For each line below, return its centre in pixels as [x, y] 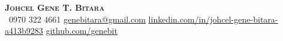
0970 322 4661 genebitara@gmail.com [77, 19]
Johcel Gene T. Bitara [55, 7]
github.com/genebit [82, 31]
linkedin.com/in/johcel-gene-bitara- [213, 19]
